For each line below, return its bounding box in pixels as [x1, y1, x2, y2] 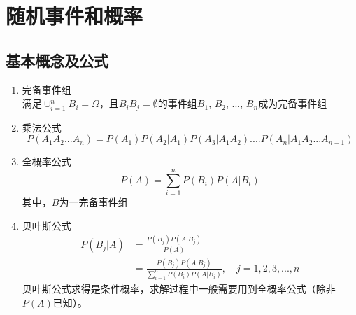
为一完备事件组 [59, 194, 128, 209]
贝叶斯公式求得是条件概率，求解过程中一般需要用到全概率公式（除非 [22, 281, 336, 295]
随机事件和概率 [6, 1, 143, 30]
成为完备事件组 [258, 96, 327, 111]
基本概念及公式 [6, 49, 108, 71]
